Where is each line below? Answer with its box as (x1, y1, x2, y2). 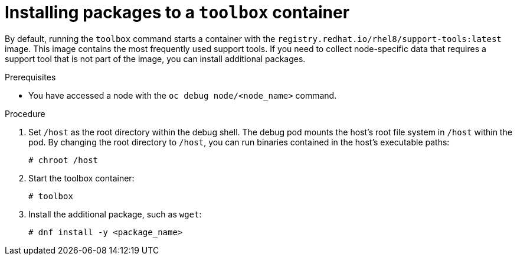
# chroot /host (28, 155, 99, 165)
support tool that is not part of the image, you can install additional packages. (5, 53, 306, 64)
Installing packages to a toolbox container (5, 2, 350, 22)
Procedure (5, 108, 45, 119)
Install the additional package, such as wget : (28, 209, 202, 219)
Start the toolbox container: (28, 173, 135, 183)
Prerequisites (5, 71, 56, 82)
